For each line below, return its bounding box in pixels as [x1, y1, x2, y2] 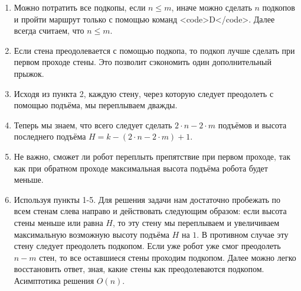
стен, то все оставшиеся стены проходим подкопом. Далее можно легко [39, 251, 296, 263]
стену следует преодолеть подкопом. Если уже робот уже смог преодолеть [14, 240, 281, 252]
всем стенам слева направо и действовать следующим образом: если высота [14, 205, 287, 217]
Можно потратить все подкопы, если [14, 1, 146, 13]
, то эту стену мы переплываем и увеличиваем [112, 216, 280, 228]
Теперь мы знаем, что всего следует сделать [14, 118, 172, 131]
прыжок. [14, 67, 44, 79]
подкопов [262, 1, 295, 13]
